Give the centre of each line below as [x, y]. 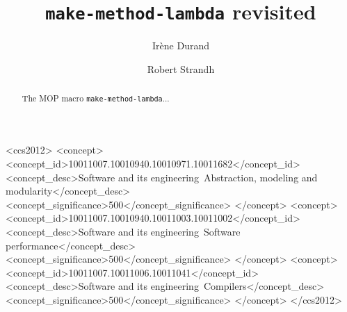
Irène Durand [181, 46]
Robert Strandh [181, 68]
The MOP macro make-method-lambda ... [96, 98]
